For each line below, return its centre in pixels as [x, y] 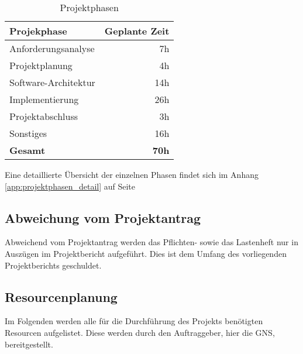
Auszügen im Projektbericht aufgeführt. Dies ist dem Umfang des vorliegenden [146, 253]
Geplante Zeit [137, 31]
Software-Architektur [52, 82]
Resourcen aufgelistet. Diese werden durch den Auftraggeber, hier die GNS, [140, 332]
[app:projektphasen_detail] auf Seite [70, 186]
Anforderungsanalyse [52, 48]
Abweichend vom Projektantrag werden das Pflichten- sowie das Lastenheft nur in [151, 242]
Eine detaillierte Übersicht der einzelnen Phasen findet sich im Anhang [132, 174]
